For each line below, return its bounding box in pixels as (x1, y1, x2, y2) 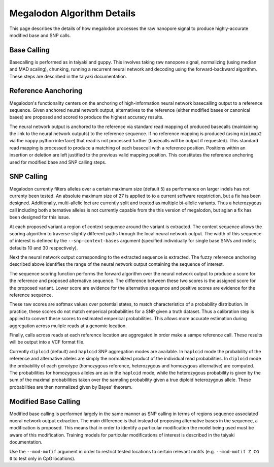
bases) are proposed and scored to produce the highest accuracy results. (9, 114, 164, 120)
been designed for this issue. (9, 214, 71, 221)
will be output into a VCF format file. (9, 339, 85, 345)
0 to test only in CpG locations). (9, 455, 76, 461)
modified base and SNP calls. (9, 32, 71, 38)
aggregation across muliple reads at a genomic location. (9, 323, 127, 329)
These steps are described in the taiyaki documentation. (9, 73, 127, 79)
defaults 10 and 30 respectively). (9, 244, 78, 251)
